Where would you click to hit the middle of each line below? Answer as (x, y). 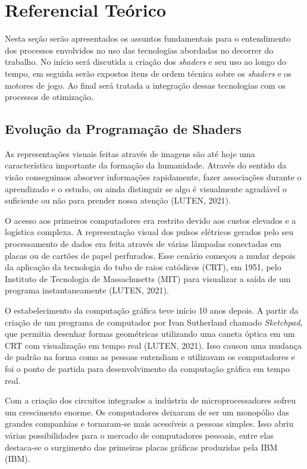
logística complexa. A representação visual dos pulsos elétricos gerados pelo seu (149, 232)
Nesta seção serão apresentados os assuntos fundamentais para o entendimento (148, 38)
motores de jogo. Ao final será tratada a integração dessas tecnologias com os (145, 85)
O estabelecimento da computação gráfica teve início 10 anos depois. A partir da (152, 310)
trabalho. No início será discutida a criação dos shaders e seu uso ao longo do (146, 62)
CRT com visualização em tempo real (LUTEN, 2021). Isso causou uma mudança (153, 345)
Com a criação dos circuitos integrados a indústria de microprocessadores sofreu (150, 400)
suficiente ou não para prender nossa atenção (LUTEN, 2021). (118, 200)
